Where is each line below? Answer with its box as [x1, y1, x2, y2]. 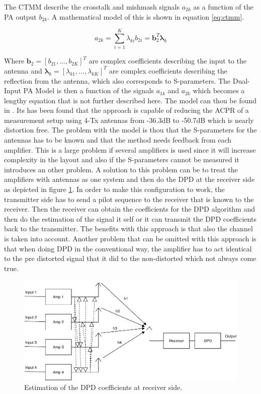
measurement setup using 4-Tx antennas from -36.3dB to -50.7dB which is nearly [4, 114, 254, 125]
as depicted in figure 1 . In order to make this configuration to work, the [4, 184, 225, 194]
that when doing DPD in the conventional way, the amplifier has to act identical [4, 243, 252, 253]
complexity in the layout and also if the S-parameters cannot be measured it [4, 154, 239, 165]
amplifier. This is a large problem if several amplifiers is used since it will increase [4, 144, 256, 155]
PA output [4, 11, 37, 22]
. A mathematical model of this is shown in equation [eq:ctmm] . [47, 11, 244, 22]
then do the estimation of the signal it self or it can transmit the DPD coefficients [4, 213, 256, 224]
